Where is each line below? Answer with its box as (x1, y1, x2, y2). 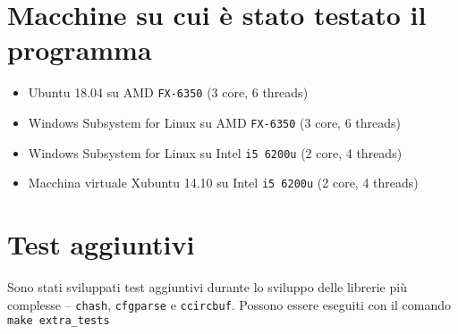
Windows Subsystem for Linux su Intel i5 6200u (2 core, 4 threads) (28, 143, 403, 162)
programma (7, 31, 152, 68)
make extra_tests (7, 314, 110, 328)
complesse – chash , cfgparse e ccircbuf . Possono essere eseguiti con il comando (7, 295, 451, 313)
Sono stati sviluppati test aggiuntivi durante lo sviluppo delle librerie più (7, 278, 407, 296)
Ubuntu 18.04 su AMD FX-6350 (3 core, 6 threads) (28, 83, 309, 102)
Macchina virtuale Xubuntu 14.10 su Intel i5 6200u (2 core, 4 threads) (28, 173, 419, 192)
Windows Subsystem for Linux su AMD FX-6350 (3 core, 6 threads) (28, 113, 401, 131)
